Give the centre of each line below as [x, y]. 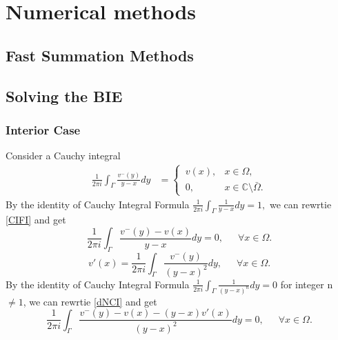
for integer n [307, 284]
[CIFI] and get [36, 220]
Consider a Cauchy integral [63, 156]
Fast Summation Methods [100, 55]
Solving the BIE [64, 96]
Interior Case [43, 129]
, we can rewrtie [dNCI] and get [90, 301]
